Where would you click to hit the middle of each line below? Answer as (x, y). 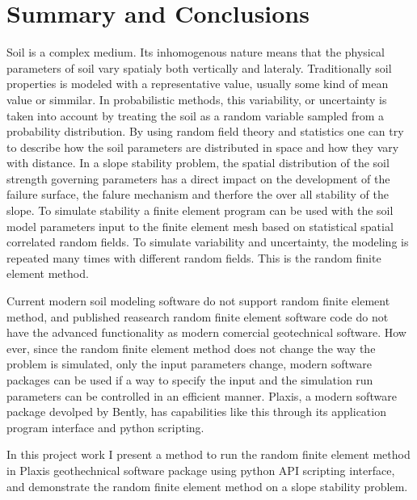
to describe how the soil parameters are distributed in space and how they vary (203, 147)
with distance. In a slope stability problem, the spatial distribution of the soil (198, 163)
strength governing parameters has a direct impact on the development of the (198, 178)
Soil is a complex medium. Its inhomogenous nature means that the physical (196, 52)
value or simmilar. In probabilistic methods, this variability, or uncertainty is (197, 99)
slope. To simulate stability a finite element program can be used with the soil (200, 210)
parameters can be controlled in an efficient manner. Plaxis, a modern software (202, 395)
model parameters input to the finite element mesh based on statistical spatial (200, 226)
